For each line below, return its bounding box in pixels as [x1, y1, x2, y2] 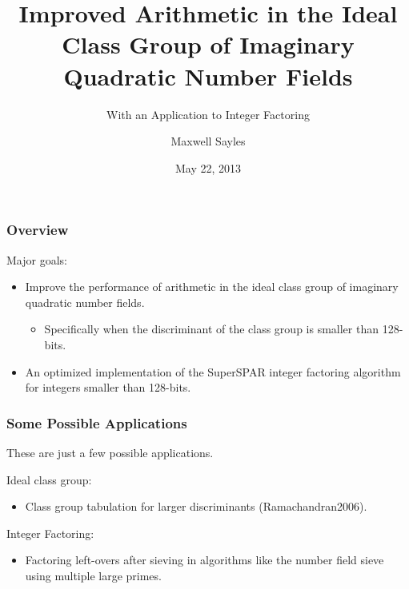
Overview [6, 220, 69, 240]
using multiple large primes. [25, 567, 162, 583]
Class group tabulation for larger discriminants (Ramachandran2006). [25, 498, 367, 515]
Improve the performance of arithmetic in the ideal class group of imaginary [25, 278, 399, 295]
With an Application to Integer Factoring [106, 105, 310, 122]
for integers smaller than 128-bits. [25, 379, 191, 396]
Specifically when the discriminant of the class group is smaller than [44, 320, 379, 337]
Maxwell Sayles [170, 133, 246, 149]
